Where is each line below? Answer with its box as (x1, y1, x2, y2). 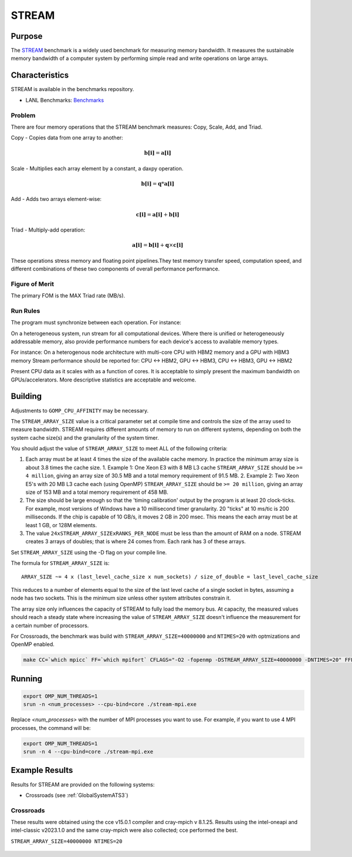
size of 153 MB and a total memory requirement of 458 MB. (25, 488, 168, 496)
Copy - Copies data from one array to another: (11, 134, 123, 141)
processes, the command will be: (11, 724, 91, 731)
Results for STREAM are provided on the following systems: (11, 781, 155, 788)
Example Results (11, 765, 73, 775)
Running (11, 674, 43, 684)
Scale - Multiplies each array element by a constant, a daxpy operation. (11, 165, 184, 172)
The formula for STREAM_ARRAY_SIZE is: (11, 560, 110, 567)
